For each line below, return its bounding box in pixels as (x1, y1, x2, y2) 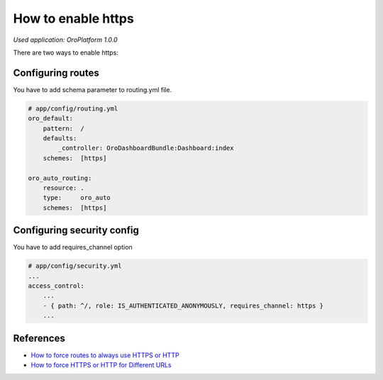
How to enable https (13, 11, 134, 26)
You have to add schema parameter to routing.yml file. (13, 85, 172, 94)
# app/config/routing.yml (28, 104, 118, 113)
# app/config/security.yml (28, 262, 122, 270)
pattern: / (43, 124, 85, 133)
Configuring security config (13, 224, 140, 237)
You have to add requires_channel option (13, 243, 133, 252)
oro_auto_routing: (28, 174, 92, 182)
